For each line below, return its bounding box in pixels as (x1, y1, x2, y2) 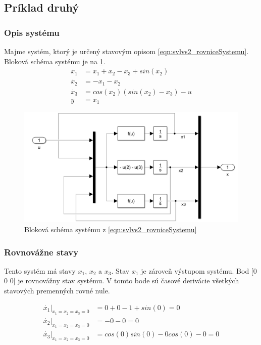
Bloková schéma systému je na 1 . (4, 56, 106, 66)
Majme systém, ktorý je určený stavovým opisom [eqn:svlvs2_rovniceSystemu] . (4, 46, 249, 56)
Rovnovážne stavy (4, 245, 79, 258)
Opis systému (4, 26, 60, 38)
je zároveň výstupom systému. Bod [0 (141, 265, 257, 276)
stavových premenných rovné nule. (4, 285, 110, 295)
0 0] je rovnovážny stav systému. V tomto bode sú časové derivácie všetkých (4, 275, 239, 286)
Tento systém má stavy (4, 265, 76, 276)
